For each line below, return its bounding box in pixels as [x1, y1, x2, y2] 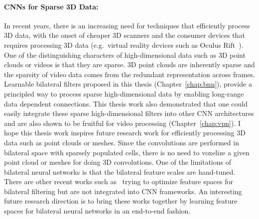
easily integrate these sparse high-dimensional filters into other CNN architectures [4, 108, 254, 118]
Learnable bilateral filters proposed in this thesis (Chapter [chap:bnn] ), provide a [4, 79, 252, 89]
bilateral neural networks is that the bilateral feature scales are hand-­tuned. [4, 166, 236, 177]
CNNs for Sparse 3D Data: [4, 1, 99, 11]
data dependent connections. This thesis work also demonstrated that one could [4, 98, 248, 109]
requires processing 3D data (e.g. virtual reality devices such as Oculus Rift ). [4, 39, 244, 50]
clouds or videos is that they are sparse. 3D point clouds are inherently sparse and [4, 59, 255, 70]
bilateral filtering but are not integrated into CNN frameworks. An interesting [4, 186, 242, 196]
